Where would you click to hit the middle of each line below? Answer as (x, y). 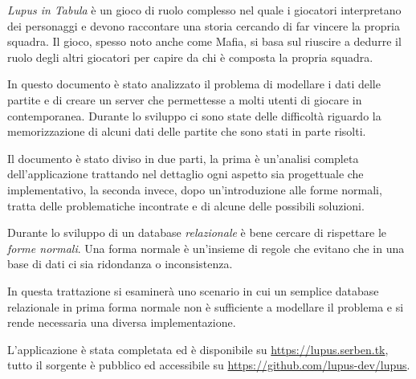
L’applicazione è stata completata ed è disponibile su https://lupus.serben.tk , (198, 349)
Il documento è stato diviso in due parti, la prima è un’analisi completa (183, 158)
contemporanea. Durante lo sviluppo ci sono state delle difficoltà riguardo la (194, 115)
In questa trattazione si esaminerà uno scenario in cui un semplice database (193, 290)
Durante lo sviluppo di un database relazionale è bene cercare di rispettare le (197, 232)
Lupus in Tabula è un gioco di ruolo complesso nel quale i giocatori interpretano (204, 10)
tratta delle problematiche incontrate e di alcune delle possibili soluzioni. (186, 205)
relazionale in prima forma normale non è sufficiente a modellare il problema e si (206, 306)
